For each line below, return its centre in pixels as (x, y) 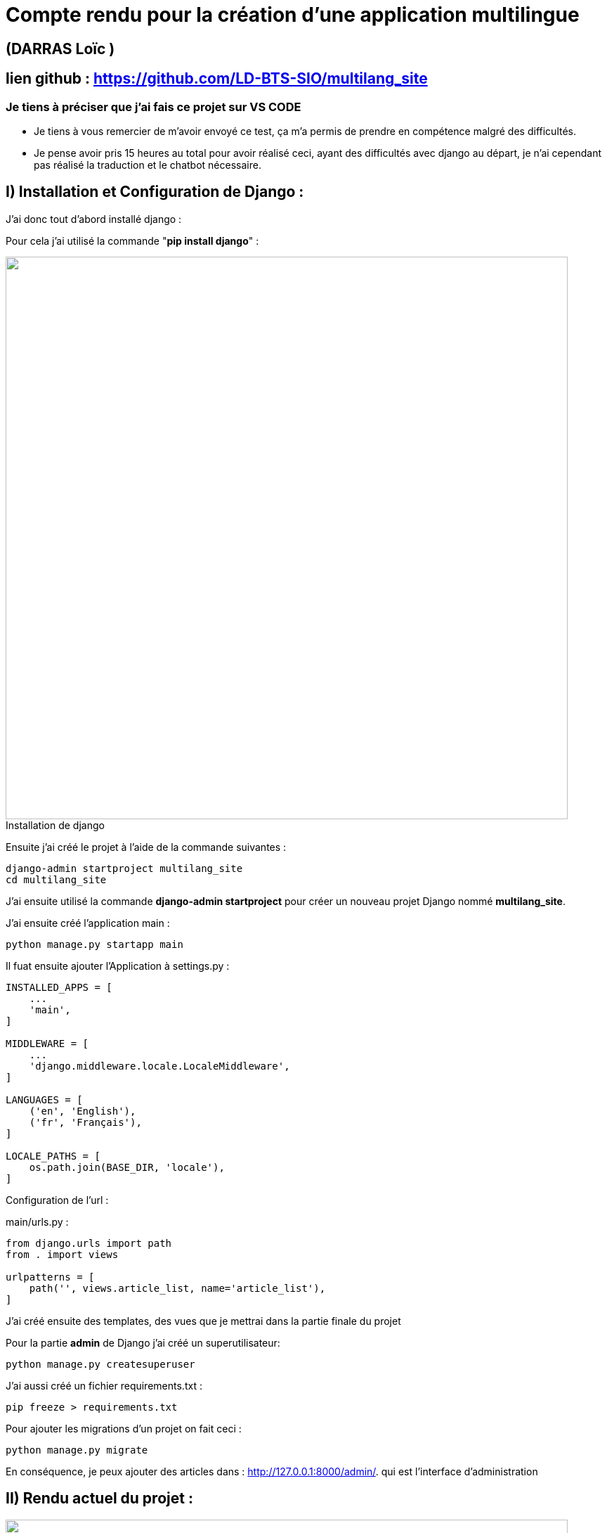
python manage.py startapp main (94, 944)
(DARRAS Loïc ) (60, 49)
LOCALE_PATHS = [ (53, 1156)
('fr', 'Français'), (85, 1122)
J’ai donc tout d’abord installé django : (94, 219)
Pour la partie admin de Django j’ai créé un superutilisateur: (143, 1342)
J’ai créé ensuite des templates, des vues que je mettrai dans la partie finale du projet (203, 1321)
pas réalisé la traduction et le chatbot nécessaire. (148, 165)
